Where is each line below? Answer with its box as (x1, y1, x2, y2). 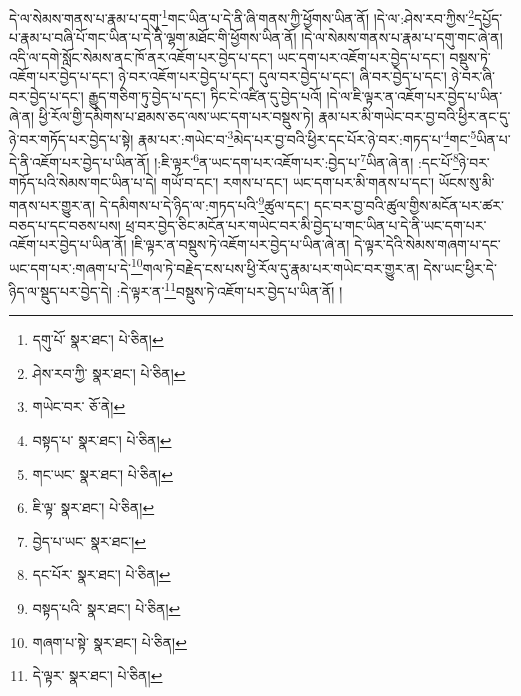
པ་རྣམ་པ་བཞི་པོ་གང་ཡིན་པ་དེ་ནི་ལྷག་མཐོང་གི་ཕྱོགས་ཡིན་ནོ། (9, 27, 297, 48)
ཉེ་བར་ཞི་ (451, 66, 495, 87)
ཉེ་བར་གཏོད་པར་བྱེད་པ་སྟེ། (9, 128, 134, 149)
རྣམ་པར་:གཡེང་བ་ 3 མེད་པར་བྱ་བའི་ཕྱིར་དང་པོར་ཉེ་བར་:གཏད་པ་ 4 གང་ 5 (138, 126, 477, 149)
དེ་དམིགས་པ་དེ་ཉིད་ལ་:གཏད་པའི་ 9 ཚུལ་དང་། (99, 192, 310, 215)
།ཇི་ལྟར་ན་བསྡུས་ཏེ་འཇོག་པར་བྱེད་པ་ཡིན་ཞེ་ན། (131, 234, 350, 255)
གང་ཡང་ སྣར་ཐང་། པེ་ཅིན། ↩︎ (32, 463, 173, 484)
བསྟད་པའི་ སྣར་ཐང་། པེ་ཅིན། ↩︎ (32, 598, 181, 618)
